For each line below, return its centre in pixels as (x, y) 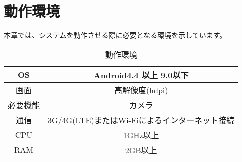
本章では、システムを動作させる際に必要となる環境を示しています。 (115, 35)
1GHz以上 (141, 135)
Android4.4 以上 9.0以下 (141, 75)
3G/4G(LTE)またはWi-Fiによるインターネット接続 (141, 120)
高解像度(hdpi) (141, 90)
